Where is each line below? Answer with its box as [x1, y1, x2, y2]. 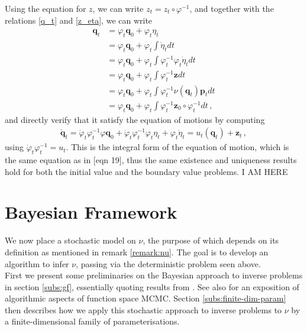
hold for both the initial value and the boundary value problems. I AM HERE [5, 165, 288, 177]
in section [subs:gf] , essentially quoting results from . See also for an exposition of [5, 280, 299, 293]
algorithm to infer [5, 257, 69, 270]
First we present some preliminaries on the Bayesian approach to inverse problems [5, 269, 303, 281]
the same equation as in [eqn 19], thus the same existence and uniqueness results [5, 154, 297, 166]
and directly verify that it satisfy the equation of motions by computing [5, 113, 265, 125]
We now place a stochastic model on [5, 234, 136, 246]
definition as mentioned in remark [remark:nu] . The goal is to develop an [5, 245, 269, 258]
